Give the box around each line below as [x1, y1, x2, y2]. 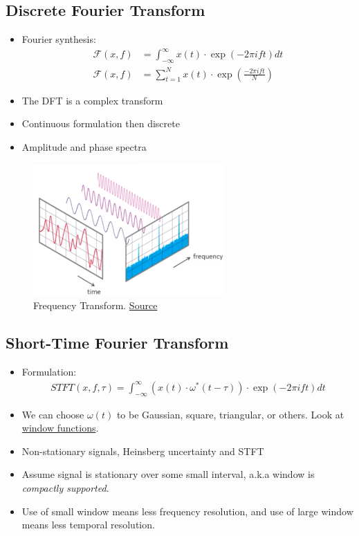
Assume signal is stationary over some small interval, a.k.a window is [21, 467, 315, 481]
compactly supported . [21, 480, 109, 495]
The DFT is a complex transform [21, 93, 163, 107]
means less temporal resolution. [21, 517, 155, 532]
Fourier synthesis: [21, 32, 96, 46]
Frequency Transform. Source [33, 298, 158, 313]
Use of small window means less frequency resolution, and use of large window [21, 503, 353, 518]
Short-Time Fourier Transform [6, 332, 229, 353]
